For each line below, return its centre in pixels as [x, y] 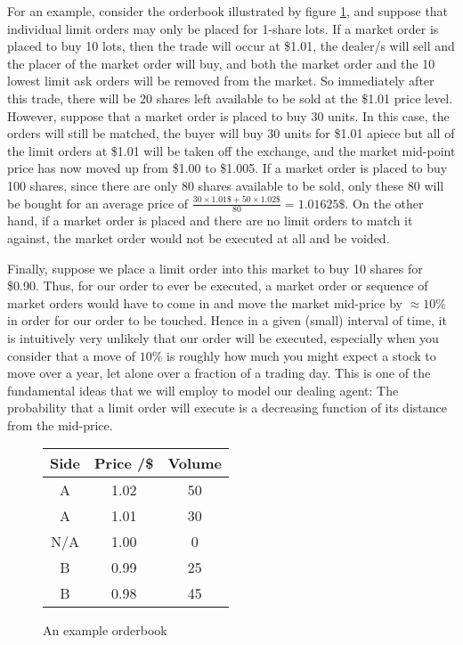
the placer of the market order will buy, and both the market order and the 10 [221, 63]
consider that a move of [71, 355]
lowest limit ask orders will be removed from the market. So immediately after [221, 81]
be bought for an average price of [98, 203]
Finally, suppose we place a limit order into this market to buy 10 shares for [215, 268]
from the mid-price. [60, 425]
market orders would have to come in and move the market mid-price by [205, 302]
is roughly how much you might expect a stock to [301, 355]
